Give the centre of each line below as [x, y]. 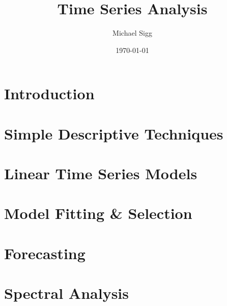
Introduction [49, 93]
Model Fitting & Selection [98, 213]
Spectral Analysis [67, 293]
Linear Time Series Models [101, 173]
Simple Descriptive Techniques [114, 133]
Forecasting [45, 253]
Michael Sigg [132, 33]
